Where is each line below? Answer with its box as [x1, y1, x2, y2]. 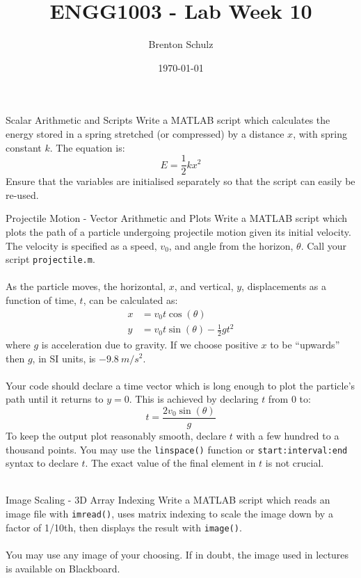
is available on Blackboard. [6, 561, 120, 575]
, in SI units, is [32, 351, 96, 365]
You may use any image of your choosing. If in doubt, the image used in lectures [6, 547, 349, 561]
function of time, [6, 292, 77, 307]
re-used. [6, 187, 39, 202]
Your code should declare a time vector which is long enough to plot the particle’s [6, 378, 355, 392]
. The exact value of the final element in [85, 456, 256, 470]
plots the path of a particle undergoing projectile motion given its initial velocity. [6, 224, 351, 239]
